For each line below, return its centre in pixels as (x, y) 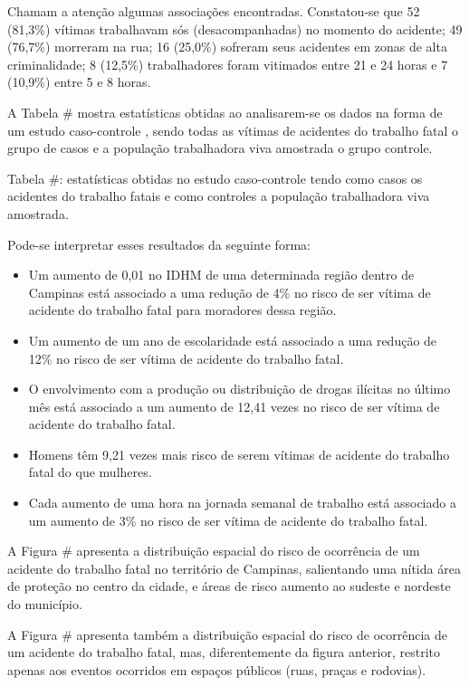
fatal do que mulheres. (90, 472)
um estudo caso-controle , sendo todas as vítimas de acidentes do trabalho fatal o (233, 130)
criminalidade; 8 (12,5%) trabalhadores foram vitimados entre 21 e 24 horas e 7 (228, 64)
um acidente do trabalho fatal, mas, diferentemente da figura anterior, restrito (224, 652)
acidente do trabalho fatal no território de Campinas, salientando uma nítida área (234, 568)
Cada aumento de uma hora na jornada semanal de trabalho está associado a (242, 503)
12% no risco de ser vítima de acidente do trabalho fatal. (186, 358)
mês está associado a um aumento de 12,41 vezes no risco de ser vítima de (234, 406)
